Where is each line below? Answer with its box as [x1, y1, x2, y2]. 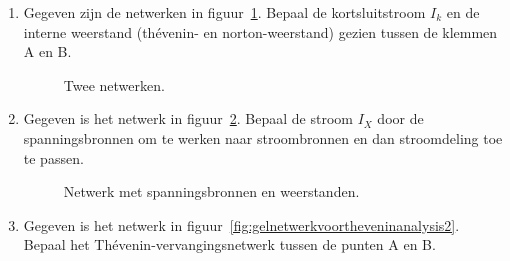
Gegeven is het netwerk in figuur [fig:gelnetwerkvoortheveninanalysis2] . [23, 214, 460, 235]
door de [377, 108, 424, 129]
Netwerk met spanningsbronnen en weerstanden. [63, 181, 360, 202]
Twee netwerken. [63, 74, 165, 95]
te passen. [23, 147, 84, 168]
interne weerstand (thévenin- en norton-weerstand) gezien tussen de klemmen [23, 21, 498, 42]
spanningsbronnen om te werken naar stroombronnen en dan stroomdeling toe [23, 127, 503, 148]
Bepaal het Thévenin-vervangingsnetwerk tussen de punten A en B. [23, 234, 436, 255]
